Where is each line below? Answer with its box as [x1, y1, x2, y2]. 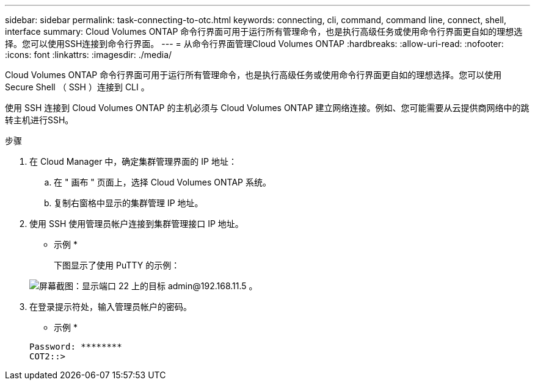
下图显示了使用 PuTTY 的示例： [54, 260, 180, 270]
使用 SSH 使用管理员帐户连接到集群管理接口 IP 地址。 [29, 218, 244, 229]
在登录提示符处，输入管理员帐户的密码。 [29, 301, 192, 312]
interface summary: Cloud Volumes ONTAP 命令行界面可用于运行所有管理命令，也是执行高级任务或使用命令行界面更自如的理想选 [5, 26, 523, 37]
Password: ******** [29, 342, 122, 351]
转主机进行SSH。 [5, 115, 74, 125]
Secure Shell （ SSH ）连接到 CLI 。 [5, 82, 150, 92]
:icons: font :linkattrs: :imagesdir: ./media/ [5, 49, 172, 60]
